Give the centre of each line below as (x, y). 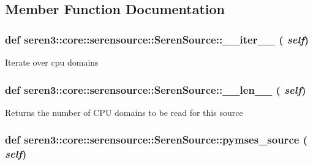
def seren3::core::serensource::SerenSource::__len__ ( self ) (156, 89)
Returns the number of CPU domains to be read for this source (124, 112)
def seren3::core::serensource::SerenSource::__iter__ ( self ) (157, 39)
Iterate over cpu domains (52, 62)
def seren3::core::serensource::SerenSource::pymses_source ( (156, 140)
